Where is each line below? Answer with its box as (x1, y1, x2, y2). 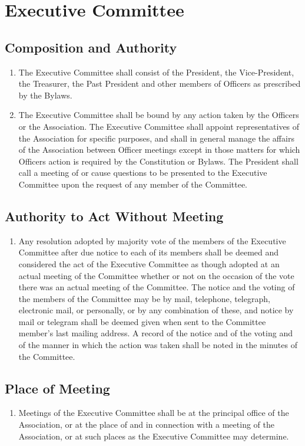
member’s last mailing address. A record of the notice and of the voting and (18, 327, 293, 339)
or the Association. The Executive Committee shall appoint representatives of (18, 120, 300, 132)
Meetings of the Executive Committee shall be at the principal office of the (18, 406, 289, 419)
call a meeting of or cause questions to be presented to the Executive (18, 166, 267, 179)
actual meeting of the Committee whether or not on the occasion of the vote (18, 269, 294, 281)
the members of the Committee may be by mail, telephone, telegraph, (18, 292, 270, 304)
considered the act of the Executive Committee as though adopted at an (18, 257, 280, 270)
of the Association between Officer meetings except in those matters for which (18, 143, 300, 156)
